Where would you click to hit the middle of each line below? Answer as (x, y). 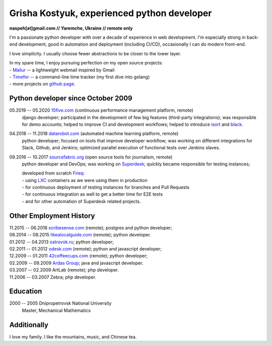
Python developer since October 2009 (71, 98)
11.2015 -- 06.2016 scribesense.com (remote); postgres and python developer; (91, 228)
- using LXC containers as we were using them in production (85, 180)
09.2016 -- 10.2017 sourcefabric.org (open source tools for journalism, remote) (91, 157)
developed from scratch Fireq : (53, 173)
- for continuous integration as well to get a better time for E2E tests (92, 194)
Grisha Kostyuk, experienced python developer (111, 13)
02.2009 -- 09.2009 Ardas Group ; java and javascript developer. (76, 263)
